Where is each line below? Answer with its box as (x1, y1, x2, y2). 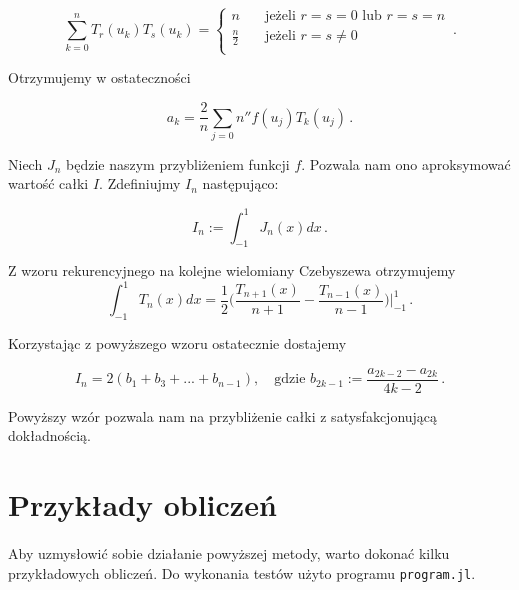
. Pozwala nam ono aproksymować (301, 153, 511, 174)
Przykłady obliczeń (8, 484, 277, 525)
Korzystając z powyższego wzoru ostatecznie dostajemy (8, 333, 347, 354)
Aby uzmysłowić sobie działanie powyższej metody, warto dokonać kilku (8, 543, 450, 564)
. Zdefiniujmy (99, 173, 181, 194)
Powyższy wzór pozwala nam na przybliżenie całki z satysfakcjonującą (8, 405, 438, 426)
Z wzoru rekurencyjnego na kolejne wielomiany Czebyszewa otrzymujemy (8, 260, 456, 281)
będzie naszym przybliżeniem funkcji (66, 153, 290, 174)
